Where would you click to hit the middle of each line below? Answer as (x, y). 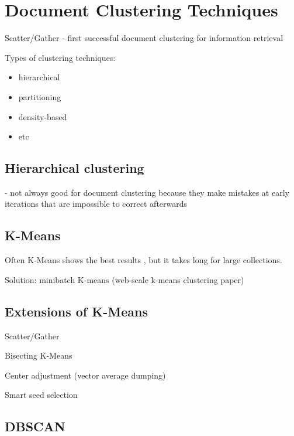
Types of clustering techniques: (60, 57)
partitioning (40, 96)
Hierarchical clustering (75, 168)
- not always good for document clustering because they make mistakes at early (147, 192)
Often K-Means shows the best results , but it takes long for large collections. (143, 260)
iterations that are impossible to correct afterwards (96, 204)
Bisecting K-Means (39, 355)
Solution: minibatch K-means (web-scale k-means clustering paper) (124, 279)
